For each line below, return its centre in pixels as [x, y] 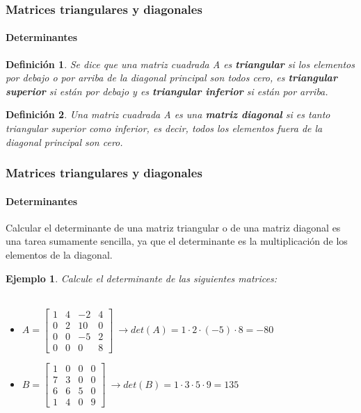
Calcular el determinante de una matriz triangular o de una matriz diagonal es [173, 227]
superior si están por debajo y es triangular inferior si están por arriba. [167, 91]
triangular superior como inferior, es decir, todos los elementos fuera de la [164, 128]
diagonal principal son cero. [64, 141]
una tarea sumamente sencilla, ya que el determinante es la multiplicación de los [177, 241]
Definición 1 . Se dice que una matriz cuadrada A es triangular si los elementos [180, 64]
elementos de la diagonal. [59, 255]
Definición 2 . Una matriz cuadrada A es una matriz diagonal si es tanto [168, 114]
